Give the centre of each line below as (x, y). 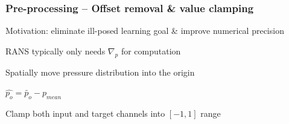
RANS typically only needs (56, 51)
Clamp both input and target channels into (85, 113)
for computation (151, 51)
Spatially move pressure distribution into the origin (100, 72)
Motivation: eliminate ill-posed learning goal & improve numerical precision (145, 31)
